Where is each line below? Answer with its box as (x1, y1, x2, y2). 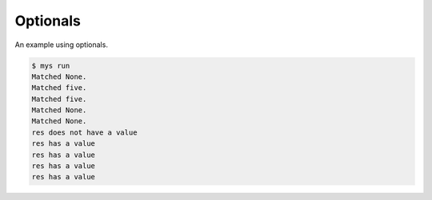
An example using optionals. (14, 40, 108, 49)
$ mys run (31, 61, 70, 70)
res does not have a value (31, 127, 138, 137)
